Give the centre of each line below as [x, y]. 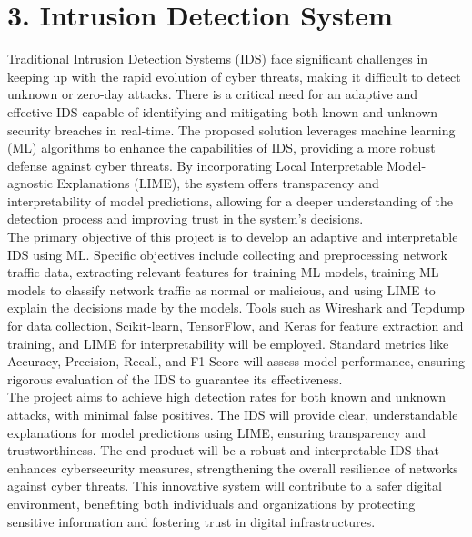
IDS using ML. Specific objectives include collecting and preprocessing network [227, 254]
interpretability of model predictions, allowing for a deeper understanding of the [231, 200]
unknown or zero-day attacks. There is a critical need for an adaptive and [213, 94]
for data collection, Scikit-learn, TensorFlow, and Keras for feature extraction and [236, 326]
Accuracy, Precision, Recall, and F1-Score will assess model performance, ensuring [236, 361]
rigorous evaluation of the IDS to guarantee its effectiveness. [175, 378]
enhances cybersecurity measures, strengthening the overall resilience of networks [233, 467]
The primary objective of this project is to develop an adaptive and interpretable [233, 237]
